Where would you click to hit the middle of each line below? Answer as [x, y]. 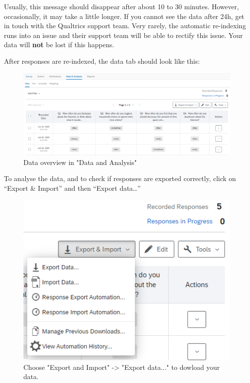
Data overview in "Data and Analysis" [80, 162]
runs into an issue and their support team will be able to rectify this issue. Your [124, 35]
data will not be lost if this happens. [59, 45]
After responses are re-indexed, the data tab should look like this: [102, 61]
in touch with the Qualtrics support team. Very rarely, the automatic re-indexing [125, 26]
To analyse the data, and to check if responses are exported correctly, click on [120, 178]
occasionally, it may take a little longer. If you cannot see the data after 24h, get [124, 16]
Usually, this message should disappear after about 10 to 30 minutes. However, [122, 6]
